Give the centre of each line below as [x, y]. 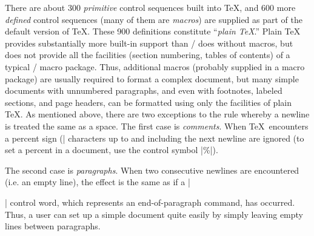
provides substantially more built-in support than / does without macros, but [149, 43]
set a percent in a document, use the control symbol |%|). [112, 150]
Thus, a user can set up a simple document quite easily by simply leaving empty [154, 214]
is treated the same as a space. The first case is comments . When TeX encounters [157, 126]
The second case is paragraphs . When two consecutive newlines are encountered [152, 170]
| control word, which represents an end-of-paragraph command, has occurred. [150, 202]
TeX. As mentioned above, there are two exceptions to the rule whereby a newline [157, 114]
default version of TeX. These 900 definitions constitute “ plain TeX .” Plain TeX [153, 31]
